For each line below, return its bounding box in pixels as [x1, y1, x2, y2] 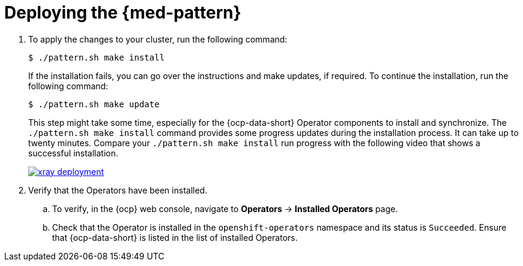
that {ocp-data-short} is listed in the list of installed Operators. [52, 232, 298, 243]
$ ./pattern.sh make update [28, 99, 160, 109]
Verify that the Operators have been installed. [28, 185, 207, 195]
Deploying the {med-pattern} [4, 2, 241, 23]
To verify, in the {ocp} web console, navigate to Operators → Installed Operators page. [52, 203, 398, 214]
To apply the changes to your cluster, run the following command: [28, 34, 288, 44]
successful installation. [28, 147, 119, 158]
